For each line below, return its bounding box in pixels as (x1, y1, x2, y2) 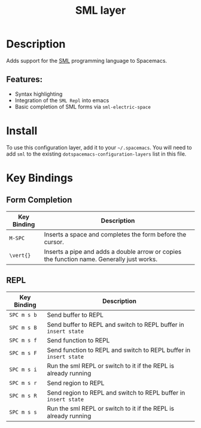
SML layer (75, 4, 126, 17)
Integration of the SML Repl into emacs (14, 96, 109, 104)
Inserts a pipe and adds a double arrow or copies (44, 247, 182, 256)
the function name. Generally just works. (44, 255, 157, 263)
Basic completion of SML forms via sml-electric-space (14, 103, 151, 110)
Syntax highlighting (14, 90, 63, 98)
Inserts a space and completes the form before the (44, 230, 187, 238)
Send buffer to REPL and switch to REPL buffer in (47, 320, 184, 329)
